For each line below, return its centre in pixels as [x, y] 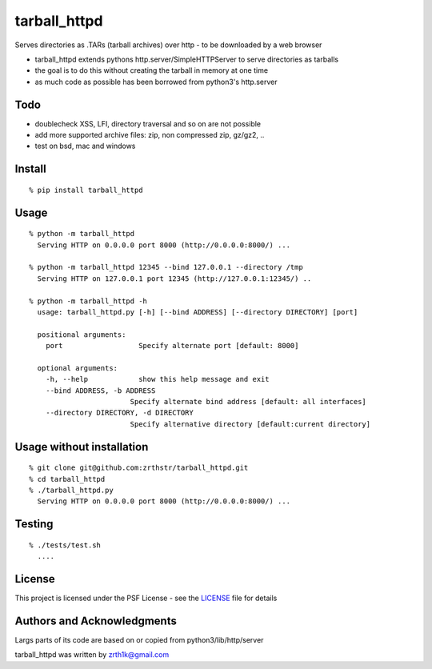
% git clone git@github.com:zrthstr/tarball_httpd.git [139, 468]
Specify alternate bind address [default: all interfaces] [248, 402]
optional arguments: [78, 368]
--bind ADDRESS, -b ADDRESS [100, 391]
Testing [34, 524]
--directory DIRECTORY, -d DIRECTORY [119, 413]
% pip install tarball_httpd [86, 190]
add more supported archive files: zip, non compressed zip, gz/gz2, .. [150, 135]
